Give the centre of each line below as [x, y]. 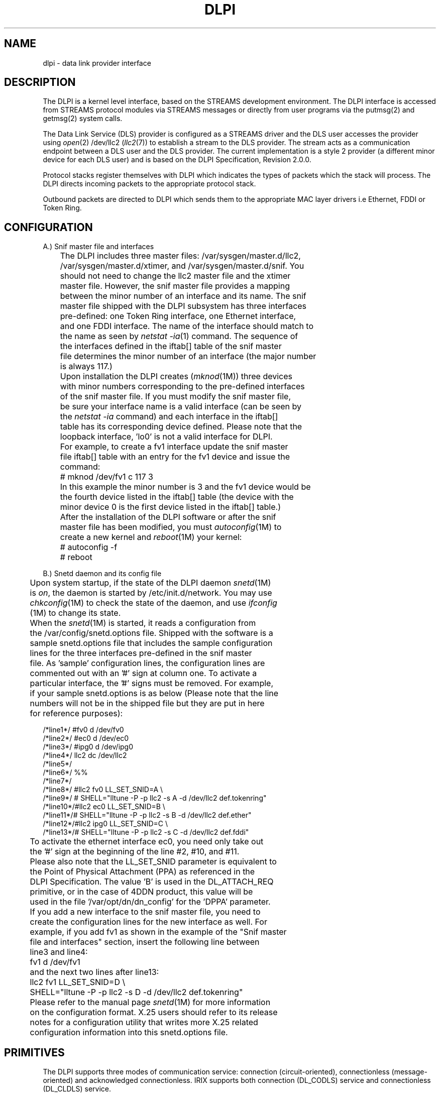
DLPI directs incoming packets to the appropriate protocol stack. [149, 184]
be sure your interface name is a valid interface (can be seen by [181, 407]
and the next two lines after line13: [94, 972]
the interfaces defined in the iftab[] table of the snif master [171, 346]
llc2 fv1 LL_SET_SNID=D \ [78, 982]
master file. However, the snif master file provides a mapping [175, 286]
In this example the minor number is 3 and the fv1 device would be [185, 487]
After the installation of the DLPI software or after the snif [168, 517]
